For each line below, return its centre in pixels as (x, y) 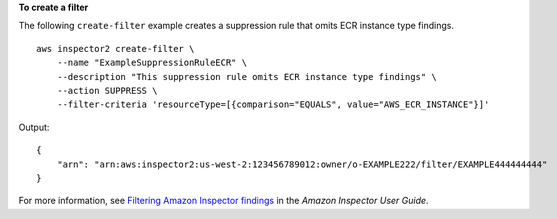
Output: (34, 127)
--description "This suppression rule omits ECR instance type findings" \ (246, 76)
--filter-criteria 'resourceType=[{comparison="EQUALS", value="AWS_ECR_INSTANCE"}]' (273, 104)
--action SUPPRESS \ (107, 90)
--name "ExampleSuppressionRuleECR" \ (152, 63)
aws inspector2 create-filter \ (115, 48)
